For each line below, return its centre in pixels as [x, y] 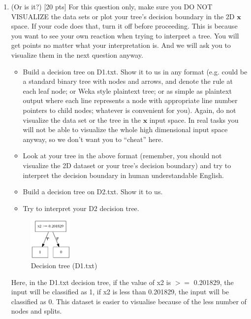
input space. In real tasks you [194, 120]
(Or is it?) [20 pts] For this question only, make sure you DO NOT [112, 6]
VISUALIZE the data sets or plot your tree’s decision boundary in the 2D [123, 16]
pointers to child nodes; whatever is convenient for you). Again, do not [129, 110]
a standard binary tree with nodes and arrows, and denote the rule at [128, 81]
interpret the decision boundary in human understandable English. [123, 175]
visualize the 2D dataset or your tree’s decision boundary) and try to [127, 165]
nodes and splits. [36, 311]
